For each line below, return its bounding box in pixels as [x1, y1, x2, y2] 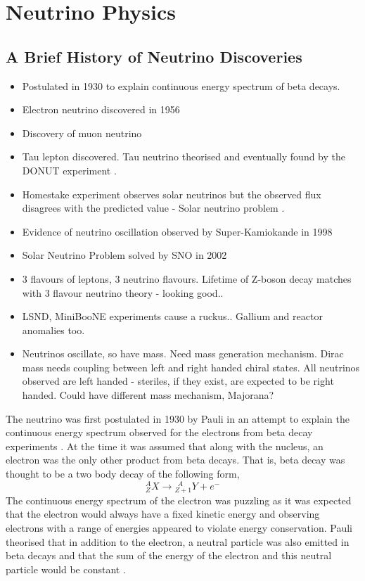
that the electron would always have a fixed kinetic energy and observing [6, 506, 320, 521]
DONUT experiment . [22, 162, 117, 177]
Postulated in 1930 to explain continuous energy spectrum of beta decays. [22, 78, 340, 93]
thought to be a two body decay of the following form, [6, 466, 240, 481]
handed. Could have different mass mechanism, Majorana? [22, 388, 274, 402]
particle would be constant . [6, 561, 126, 576]
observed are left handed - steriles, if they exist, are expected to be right [22, 373, 334, 388]
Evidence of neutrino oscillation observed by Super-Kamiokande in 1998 [22, 224, 333, 238]
